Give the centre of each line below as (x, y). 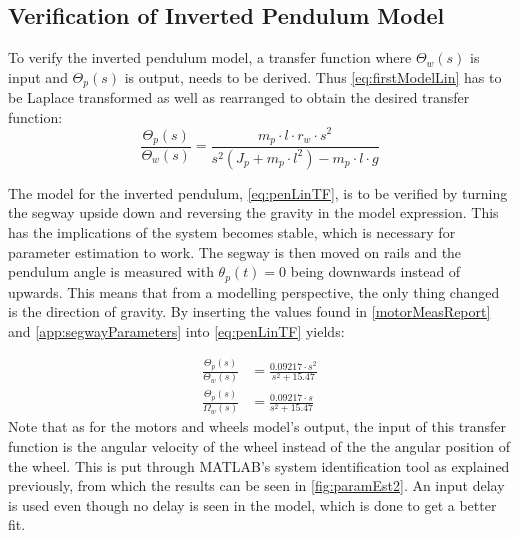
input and (38, 76)
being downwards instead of (375, 271)
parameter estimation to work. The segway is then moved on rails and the (235, 251)
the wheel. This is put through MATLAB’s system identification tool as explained (259, 465)
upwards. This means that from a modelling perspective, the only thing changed (254, 291)
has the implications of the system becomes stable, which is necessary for (232, 232)
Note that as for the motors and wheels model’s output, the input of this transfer (257, 426)
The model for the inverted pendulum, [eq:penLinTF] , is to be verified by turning (258, 192)
